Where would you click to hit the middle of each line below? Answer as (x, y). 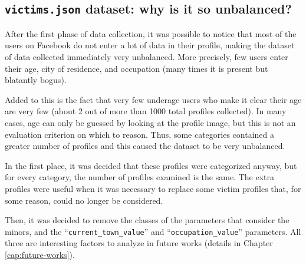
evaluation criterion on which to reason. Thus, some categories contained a (139, 134)
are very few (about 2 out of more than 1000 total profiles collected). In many (146, 111)
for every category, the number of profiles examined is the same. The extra (139, 177)
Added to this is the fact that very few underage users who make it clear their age (153, 99)
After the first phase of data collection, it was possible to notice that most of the (151, 33)
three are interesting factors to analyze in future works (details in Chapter (139, 243)
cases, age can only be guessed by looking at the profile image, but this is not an (150, 122)
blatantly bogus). (36, 80)
